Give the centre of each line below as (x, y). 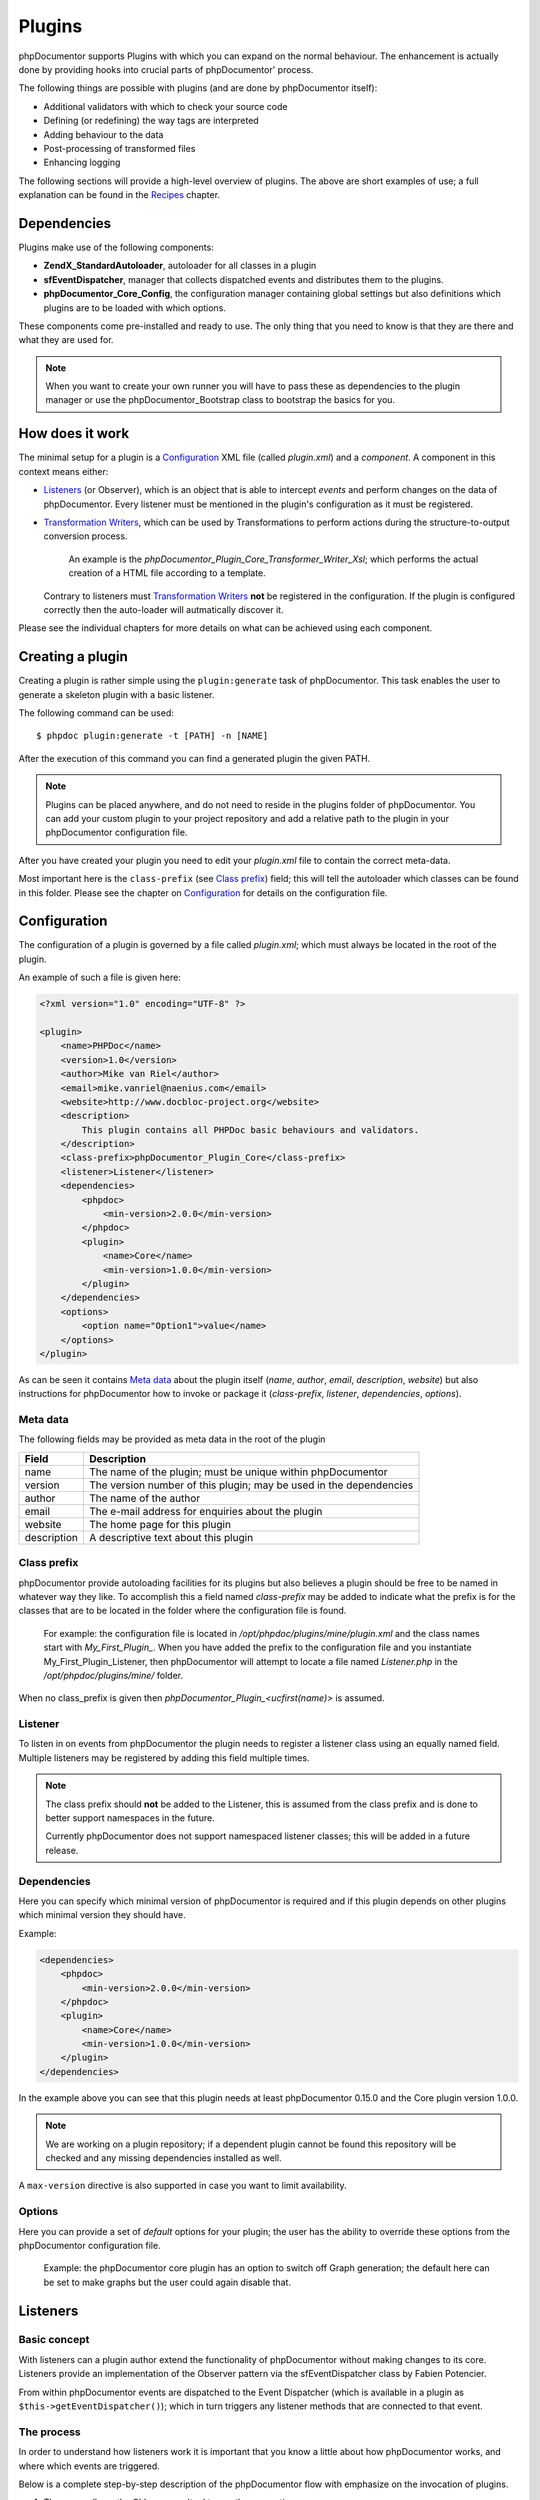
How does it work (74, 433)
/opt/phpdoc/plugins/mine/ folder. (113, 1675)
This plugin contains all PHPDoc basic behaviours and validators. (250, 1129)
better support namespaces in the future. (130, 1818)
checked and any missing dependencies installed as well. (163, 2158)
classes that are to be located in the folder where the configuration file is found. (182, 1611)
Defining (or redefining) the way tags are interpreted (151, 121)
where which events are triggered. (89, 2466)
